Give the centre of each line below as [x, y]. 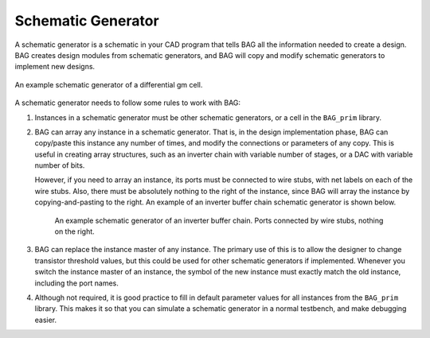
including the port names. [76, 283]
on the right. [74, 231]
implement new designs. [55, 67]
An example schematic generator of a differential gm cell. [109, 84]
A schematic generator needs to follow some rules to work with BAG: [128, 103]
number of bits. [60, 165]
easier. [46, 320]
